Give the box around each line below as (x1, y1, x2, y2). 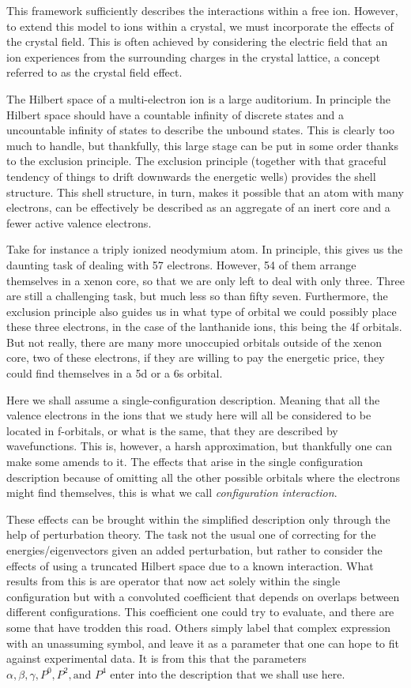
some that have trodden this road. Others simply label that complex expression (6, 618, 390, 635)
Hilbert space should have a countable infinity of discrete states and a (6, 106, 345, 122)
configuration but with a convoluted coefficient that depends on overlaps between (6, 588, 400, 604)
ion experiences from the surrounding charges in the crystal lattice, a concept (6, 48, 381, 65)
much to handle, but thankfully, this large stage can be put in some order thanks (6, 137, 398, 153)
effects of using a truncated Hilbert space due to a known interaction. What (6, 557, 374, 573)
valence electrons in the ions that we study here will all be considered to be (6, 407, 371, 423)
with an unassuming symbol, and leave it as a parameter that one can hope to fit (6, 634, 399, 651)
